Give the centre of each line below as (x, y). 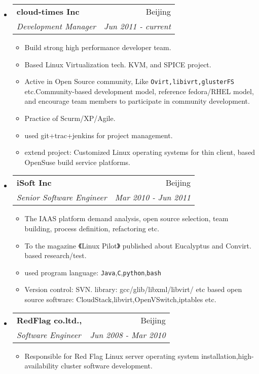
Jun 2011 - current (137, 26)
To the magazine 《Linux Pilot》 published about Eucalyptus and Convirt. (138, 245)
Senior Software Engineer (62, 197)
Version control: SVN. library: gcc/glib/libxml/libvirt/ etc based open (133, 289)
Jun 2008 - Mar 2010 (128, 335)
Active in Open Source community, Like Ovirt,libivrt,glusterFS (129, 81)
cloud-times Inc (48, 11)
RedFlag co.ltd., (49, 320)
